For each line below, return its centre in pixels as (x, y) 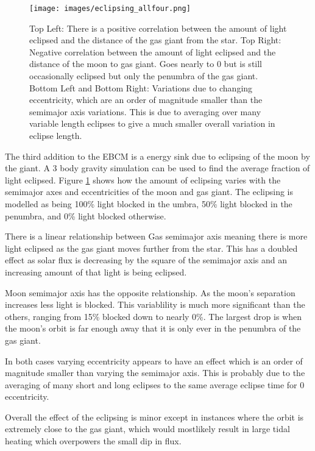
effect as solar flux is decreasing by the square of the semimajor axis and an (146, 260)
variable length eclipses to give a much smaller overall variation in (152, 123)
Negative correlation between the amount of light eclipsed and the (153, 51)
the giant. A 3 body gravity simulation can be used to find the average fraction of (157, 168)
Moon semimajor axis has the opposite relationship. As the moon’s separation (150, 292)
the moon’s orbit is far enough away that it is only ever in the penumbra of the (153, 328)
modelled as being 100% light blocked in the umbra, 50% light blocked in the (149, 203)
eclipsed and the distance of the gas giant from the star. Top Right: (155, 40)
